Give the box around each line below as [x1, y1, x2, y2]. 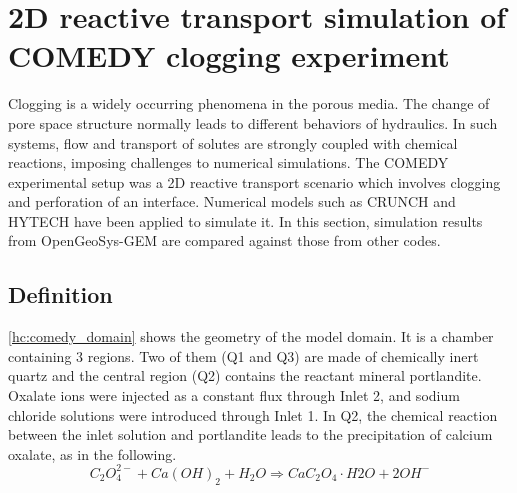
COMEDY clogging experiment [8, 35, 450, 76]
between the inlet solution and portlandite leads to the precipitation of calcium [8, 424, 493, 445]
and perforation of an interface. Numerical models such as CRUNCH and [8, 191, 456, 212]
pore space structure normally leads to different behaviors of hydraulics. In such [8, 112, 498, 133]
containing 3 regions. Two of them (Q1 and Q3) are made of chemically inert [8, 345, 479, 366]
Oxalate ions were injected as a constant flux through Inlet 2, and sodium [8, 385, 460, 406]
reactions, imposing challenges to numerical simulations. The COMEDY [8, 152, 449, 173]
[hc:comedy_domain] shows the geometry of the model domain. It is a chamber [8, 326, 494, 347]
